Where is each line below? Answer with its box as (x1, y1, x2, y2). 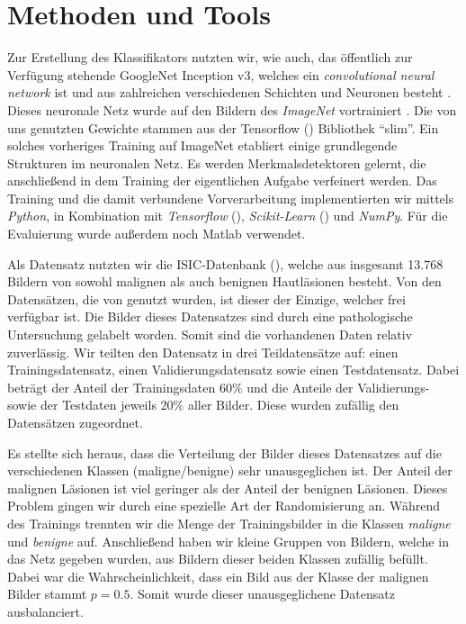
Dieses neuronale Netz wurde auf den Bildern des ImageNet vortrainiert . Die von (7, 100, 457, 119)
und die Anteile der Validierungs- (246, 377, 430, 396)
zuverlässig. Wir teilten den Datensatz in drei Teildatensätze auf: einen (7, 342, 399, 361)
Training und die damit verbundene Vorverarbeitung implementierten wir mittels (7, 188, 454, 207)
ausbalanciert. (7, 601, 84, 620)
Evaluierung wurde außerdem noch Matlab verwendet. (7, 224, 306, 243)
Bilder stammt (7, 584, 87, 603)
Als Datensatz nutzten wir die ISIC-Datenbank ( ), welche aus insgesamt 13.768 (7, 254, 444, 273)
